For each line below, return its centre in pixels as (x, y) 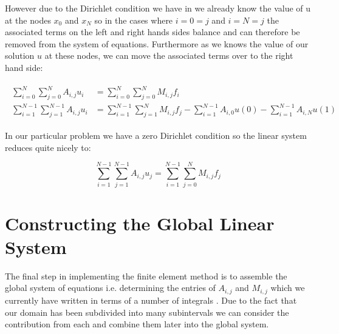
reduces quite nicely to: (48, 147)
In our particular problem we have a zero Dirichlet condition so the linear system (156, 135)
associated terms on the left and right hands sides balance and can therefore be (152, 32)
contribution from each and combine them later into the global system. (137, 324)
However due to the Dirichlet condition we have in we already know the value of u (158, 8)
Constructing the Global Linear (140, 223)
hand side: (24, 67)
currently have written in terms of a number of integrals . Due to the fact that (151, 300)
